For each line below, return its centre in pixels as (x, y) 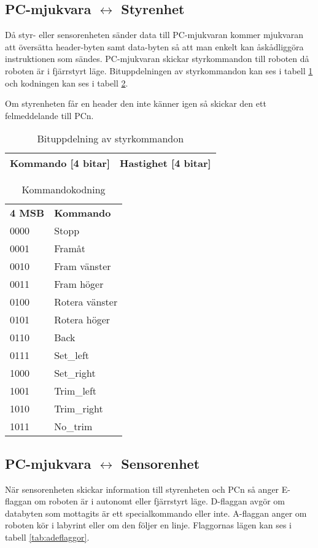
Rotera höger (82, 320)
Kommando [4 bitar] (60, 163)
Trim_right (79, 409)
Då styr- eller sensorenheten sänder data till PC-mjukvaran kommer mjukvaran (154, 35)
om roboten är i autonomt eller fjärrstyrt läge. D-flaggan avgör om (160, 501)
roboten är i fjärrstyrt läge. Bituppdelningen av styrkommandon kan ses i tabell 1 (159, 70)
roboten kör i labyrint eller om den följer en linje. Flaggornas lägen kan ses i (148, 525)
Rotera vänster (86, 302)
